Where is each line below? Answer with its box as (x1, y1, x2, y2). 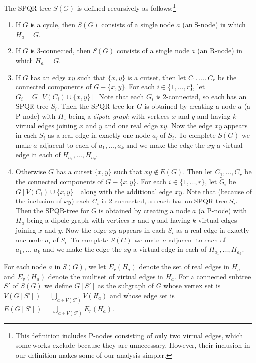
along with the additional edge (80, 186, 173, 196)
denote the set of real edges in (139, 261, 229, 272)
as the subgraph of (97, 281, 154, 291)
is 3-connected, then (30, 45, 91, 56)
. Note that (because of (182, 186, 252, 196)
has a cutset (56, 166, 92, 177)
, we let (84, 261, 106, 272)
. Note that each (95, 91, 144, 101)
